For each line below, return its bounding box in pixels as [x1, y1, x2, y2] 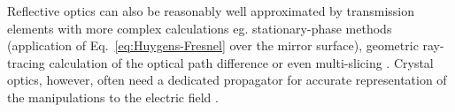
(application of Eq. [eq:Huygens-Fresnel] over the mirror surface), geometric [7, 36, 419, 55]
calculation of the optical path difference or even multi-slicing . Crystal [49, 53, 434, 71]
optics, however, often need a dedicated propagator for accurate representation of [7, 71, 447, 89]
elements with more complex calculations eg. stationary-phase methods [7, 19, 392, 37]
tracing [7, 53, 45, 71]
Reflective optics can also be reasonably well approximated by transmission [7, 2, 415, 19]
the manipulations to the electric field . [7, 87, 219, 106]
